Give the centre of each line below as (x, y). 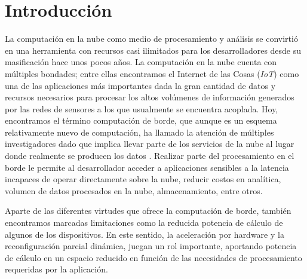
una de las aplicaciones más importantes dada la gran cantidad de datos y (140, 85)
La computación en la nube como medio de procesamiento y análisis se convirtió (151, 39)
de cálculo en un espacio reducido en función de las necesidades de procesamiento (153, 257)
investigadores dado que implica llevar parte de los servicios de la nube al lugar (150, 144)
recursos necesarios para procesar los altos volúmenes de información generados (150, 97)
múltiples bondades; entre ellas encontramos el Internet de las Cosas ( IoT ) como (152, 73)
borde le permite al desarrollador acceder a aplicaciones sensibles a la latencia (147, 167)
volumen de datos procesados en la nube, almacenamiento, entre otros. (134, 190)
